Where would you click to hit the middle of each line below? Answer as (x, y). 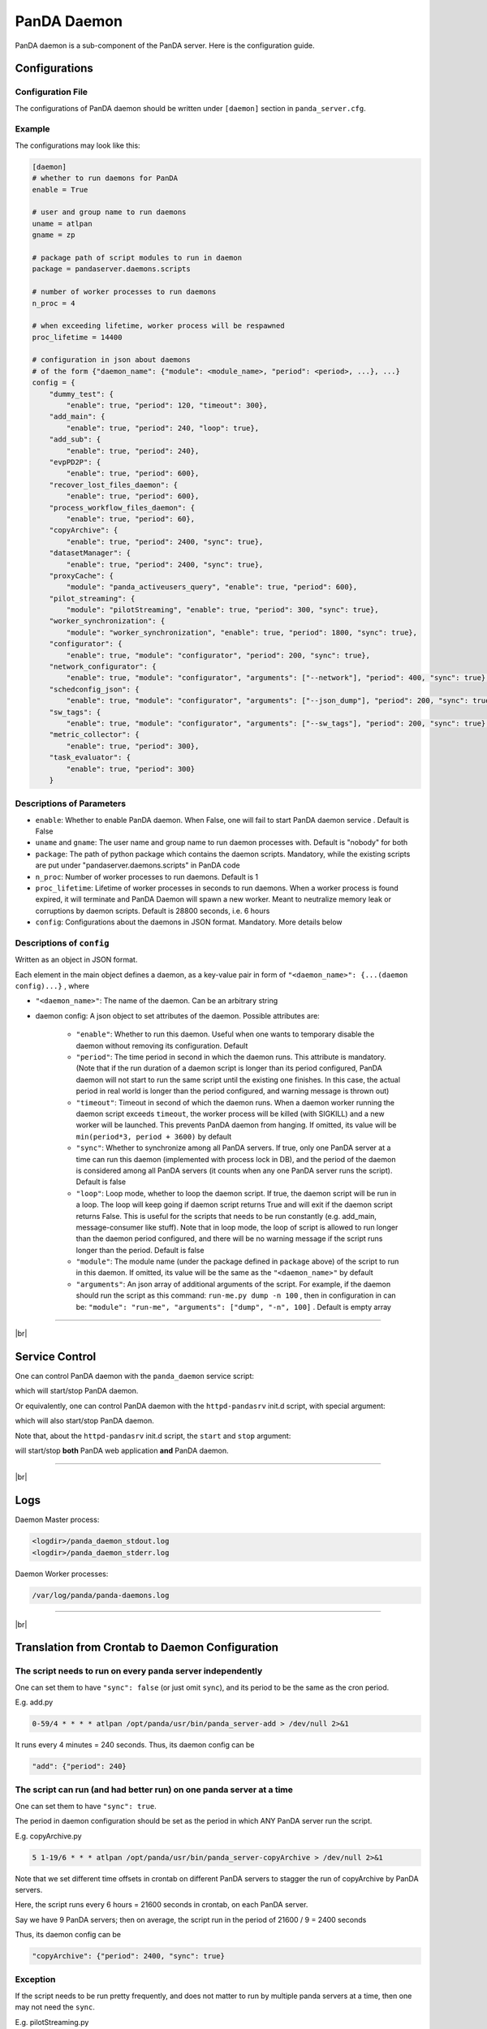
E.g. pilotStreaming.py (52, 2022)
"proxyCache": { (81, 575)
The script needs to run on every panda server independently (139, 1671)
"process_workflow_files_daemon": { (122, 508)
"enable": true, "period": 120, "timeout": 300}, (167, 405)
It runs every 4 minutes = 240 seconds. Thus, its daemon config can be (135, 1745)
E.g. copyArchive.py (48, 1836)
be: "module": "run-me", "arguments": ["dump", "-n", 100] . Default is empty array (233, 1307)
